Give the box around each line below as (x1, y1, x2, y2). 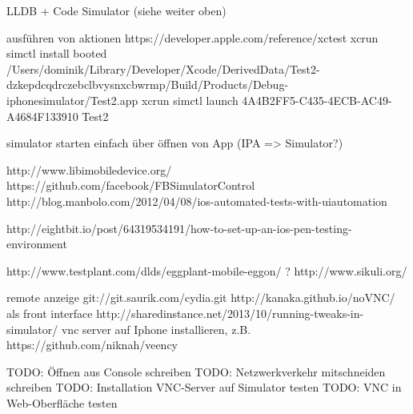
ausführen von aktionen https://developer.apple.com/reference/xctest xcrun (6, 29, 379, 46)
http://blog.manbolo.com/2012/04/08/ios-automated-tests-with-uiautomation (6, 192, 387, 209)
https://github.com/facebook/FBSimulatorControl (6, 177, 255, 194)
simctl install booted (6, 45, 107, 62)
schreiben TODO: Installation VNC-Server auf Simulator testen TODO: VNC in (6, 379, 402, 396)
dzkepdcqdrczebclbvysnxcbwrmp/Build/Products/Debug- (6, 76, 289, 93)
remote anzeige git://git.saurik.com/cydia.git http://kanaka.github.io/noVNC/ (6, 289, 395, 306)
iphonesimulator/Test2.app (6, 91, 138, 108)
